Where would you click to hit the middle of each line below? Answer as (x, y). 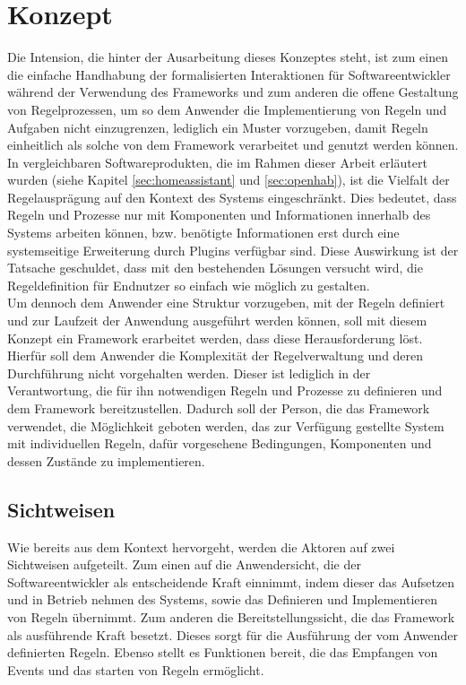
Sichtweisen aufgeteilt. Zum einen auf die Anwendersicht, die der (184, 564)
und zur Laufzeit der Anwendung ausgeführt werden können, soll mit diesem (217, 321)
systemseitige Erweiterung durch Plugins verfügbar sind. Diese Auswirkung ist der (233, 250)
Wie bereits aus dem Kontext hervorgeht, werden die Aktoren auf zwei (201, 546)
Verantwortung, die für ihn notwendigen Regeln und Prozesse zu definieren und (225, 390)
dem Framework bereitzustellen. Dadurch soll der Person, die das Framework (219, 408)
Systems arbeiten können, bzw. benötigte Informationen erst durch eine (203, 233)
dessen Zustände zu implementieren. (106, 460)
